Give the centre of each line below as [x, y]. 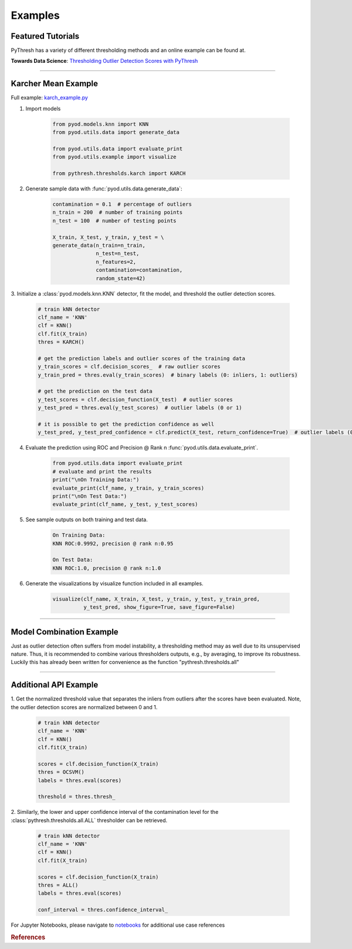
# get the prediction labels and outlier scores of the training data [142, 358]
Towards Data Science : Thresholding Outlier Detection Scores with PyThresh [104, 61]
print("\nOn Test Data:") [90, 496]
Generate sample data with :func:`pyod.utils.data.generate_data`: [104, 189]
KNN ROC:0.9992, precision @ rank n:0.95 [113, 543]
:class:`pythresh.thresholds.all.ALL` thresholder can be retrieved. [89, 820]
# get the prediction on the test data [95, 391]
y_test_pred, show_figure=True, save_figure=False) [159, 607]
